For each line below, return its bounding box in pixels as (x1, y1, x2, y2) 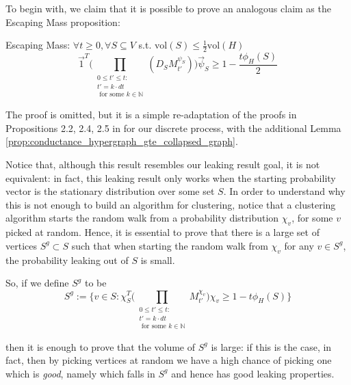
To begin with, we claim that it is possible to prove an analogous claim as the (5, 1, 331, 15)
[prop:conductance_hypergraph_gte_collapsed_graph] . (5, 134, 238, 148)
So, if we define (5, 276, 69, 290)
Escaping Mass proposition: (5, 14, 120, 29)
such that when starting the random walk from (71, 238, 268, 252)
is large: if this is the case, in (211, 339, 332, 354)
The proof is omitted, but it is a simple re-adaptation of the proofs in (5, 107, 297, 122)
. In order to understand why (223, 184, 346, 198)
